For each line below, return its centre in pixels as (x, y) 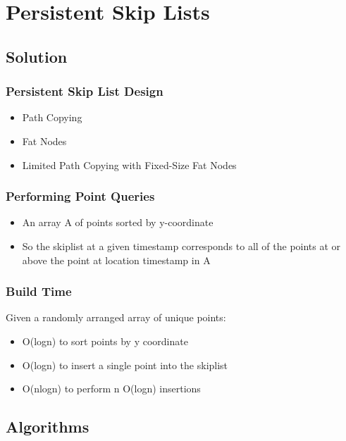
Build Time (39, 291)
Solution (37, 56)
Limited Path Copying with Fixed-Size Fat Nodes (129, 164)
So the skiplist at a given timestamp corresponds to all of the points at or (181, 246)
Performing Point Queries (80, 196)
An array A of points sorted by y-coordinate (118, 222)
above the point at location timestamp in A (116, 260)
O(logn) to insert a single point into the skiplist (125, 365)
